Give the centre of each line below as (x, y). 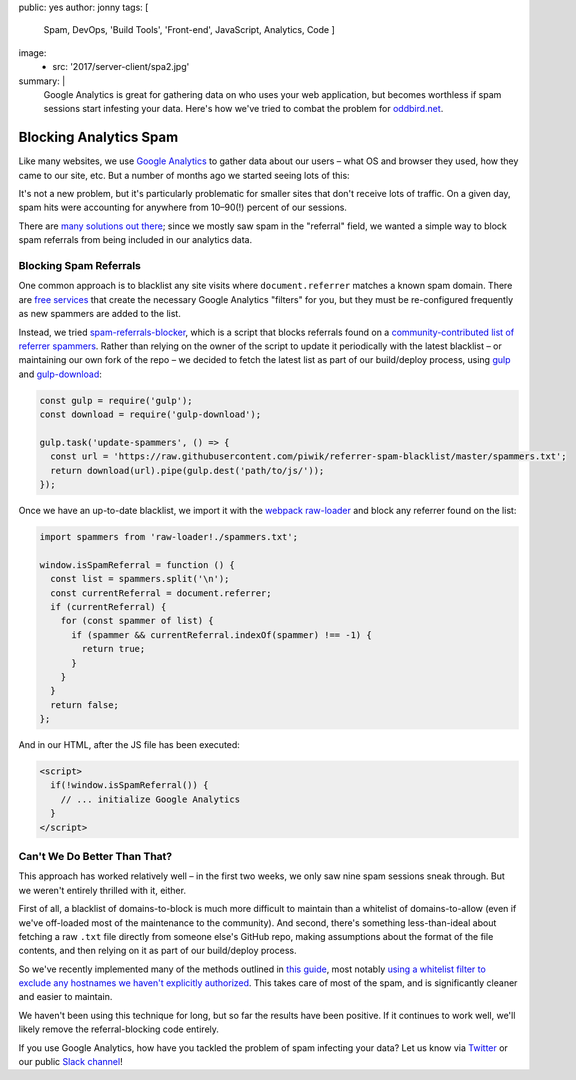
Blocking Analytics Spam (98, 137)
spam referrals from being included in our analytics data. (135, 240)
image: (32, 52)
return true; (113, 649)
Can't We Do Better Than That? (95, 856)
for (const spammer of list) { (137, 621)
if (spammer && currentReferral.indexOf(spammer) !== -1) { (221, 634)
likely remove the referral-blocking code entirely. (119, 1029)
